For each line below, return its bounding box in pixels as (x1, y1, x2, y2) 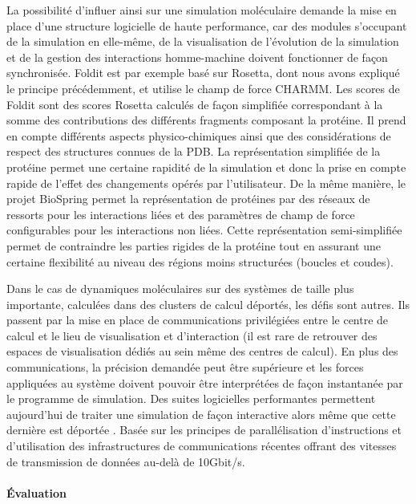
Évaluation (6, 484, 67, 501)
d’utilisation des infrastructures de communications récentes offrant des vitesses (6, 437, 397, 454)
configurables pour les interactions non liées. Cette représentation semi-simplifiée (6, 222, 402, 238)
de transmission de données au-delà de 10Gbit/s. (6, 453, 245, 469)
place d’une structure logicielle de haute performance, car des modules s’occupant (6, 17, 407, 34)
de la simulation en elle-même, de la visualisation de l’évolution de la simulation (6, 33, 399, 50)
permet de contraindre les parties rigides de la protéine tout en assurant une (6, 237, 381, 254)
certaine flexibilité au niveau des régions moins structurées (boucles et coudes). (6, 253, 394, 270)
